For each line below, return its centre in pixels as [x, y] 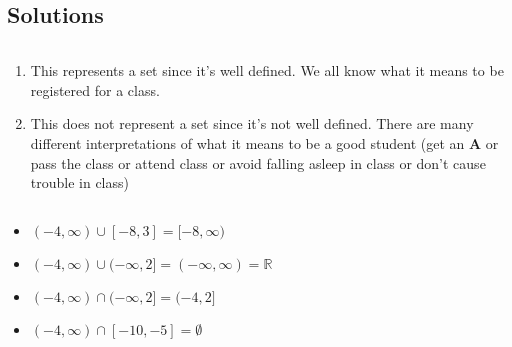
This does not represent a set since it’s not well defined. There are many [252, 123]
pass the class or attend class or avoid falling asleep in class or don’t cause [258, 162]
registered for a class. [95, 89]
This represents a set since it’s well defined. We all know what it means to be [267, 70]
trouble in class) [79, 182]
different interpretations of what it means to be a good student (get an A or [264, 142]
